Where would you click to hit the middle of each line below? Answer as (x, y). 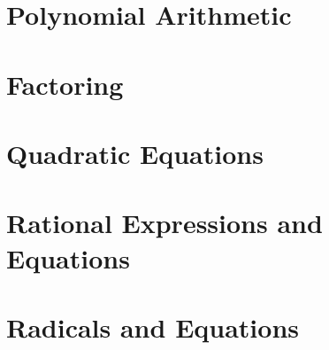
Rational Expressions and (164, 223)
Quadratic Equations (135, 153)
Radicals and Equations (153, 327)
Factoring (65, 84)
